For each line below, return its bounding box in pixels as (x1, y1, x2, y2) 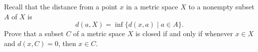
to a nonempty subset (188, 1, 255, 11)
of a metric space (73, 28, 126, 39)
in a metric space (126, 1, 178, 11)
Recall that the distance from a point (4, 1, 118, 11)
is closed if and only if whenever (135, 28, 233, 39)
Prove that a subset (4, 28, 64, 39)
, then (58, 38, 76, 48)
